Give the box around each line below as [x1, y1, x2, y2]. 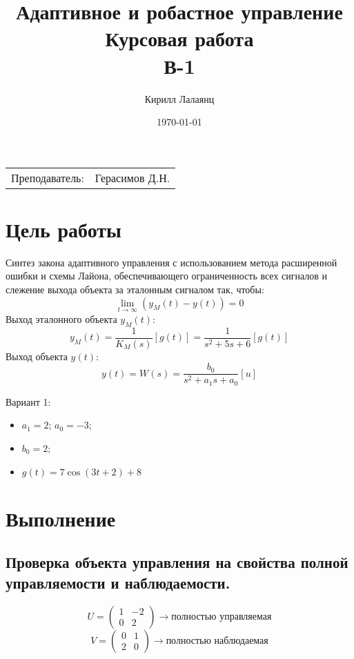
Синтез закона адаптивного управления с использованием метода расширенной [6, 255, 337, 269]
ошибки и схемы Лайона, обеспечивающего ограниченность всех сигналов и [6, 268, 328, 283]
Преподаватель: [11, 169, 84, 186]
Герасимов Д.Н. [95, 169, 170, 186]
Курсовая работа [105, 24, 254, 52]
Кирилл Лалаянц [144, 91, 215, 106]
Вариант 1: [6, 394, 51, 409]
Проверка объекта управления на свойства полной [6, 551, 348, 573]
